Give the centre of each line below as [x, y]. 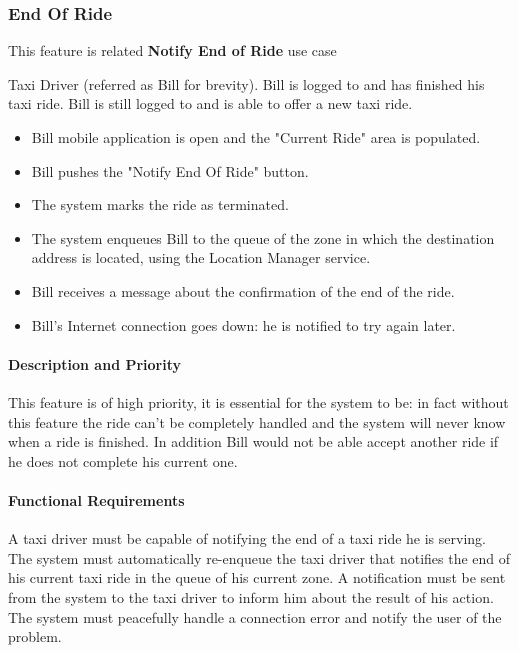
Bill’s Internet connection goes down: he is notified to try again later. [243, 324]
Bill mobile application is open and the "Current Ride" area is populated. [256, 137]
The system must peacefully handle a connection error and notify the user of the [255, 616]
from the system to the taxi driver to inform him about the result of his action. [251, 596]
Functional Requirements [96, 499]
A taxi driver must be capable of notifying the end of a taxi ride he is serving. [247, 538]
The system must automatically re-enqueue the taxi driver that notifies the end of [259, 557]
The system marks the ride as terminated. [160, 204]
